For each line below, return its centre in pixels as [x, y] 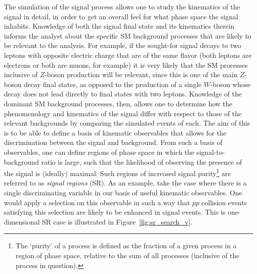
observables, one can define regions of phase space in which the [99, 152]
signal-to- [211, 152]
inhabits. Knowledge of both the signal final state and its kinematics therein [119, 26]
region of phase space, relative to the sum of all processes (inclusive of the [128, 255]
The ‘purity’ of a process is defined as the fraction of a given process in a [126, 246]
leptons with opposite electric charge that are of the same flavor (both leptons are [128, 55]
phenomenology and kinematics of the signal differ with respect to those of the [123, 113]
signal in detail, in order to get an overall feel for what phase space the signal [121, 16]
